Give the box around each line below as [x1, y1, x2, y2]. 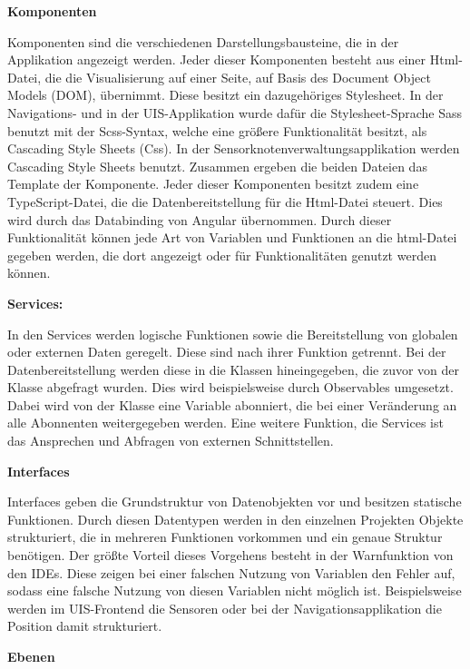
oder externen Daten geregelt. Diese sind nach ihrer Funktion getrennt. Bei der [7, 342, 446, 361]
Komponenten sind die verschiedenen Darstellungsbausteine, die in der [7, 32, 399, 51]
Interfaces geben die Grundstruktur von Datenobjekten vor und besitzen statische [7, 492, 462, 511]
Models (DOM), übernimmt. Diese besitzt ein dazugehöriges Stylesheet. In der [7, 85, 444, 104]
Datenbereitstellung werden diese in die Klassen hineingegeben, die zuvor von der [7, 359, 460, 379]
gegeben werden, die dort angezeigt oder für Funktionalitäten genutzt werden [7, 245, 436, 264]
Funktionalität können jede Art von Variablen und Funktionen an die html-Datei [7, 228, 457, 247]
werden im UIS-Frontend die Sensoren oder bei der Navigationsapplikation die [7, 598, 442, 617]
